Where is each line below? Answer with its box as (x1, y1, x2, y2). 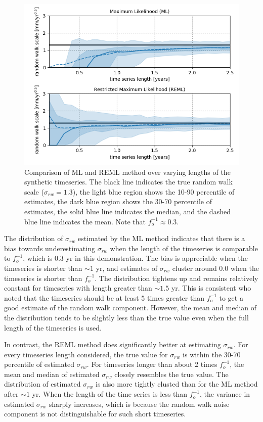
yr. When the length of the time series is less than (32, 389, 188, 399)
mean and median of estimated (4, 368, 100, 379)
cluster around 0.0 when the (172, 262, 259, 273)
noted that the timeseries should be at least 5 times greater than (4, 292, 204, 303)
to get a (219, 292, 243, 303)
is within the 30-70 (183, 349, 241, 359)
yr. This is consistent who (171, 283, 251, 293)
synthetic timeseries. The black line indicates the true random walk (24, 176, 233, 187)
